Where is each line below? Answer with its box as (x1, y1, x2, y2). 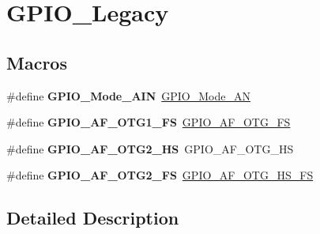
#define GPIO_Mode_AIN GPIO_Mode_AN (6, 87, 250, 104)
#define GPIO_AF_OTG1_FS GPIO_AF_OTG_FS (6, 114, 291, 130)
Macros (6, 50, 67, 74)
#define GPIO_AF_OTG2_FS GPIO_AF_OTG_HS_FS (6, 167, 314, 183)
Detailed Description (6, 206, 179, 230)
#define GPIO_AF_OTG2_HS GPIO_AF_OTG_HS (6, 140, 294, 157)
